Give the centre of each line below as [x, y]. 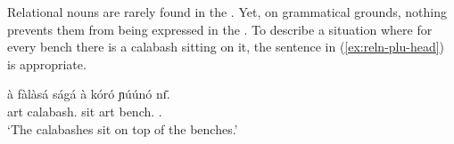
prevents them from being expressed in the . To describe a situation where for [220, 29]
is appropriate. [47, 64]
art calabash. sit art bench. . [85, 111]
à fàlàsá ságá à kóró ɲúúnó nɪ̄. [89, 94]
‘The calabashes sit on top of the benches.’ [123, 128]
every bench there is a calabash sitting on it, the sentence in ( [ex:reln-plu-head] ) [226, 47]
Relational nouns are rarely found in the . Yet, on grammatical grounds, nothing [227, 12]
